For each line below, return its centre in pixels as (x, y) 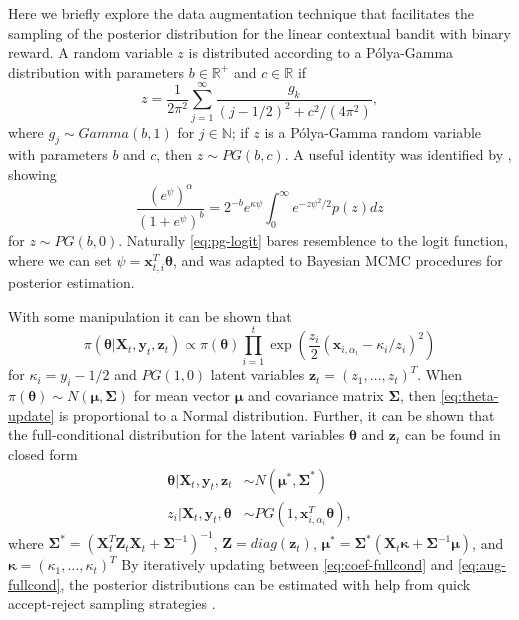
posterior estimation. (71, 282)
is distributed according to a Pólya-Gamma (321, 52)
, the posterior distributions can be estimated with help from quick (265, 583)
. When (440, 374)
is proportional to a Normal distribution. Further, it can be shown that (276, 414)
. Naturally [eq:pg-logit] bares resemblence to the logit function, (313, 240)
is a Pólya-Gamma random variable (373, 131)
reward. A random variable (90, 52)
